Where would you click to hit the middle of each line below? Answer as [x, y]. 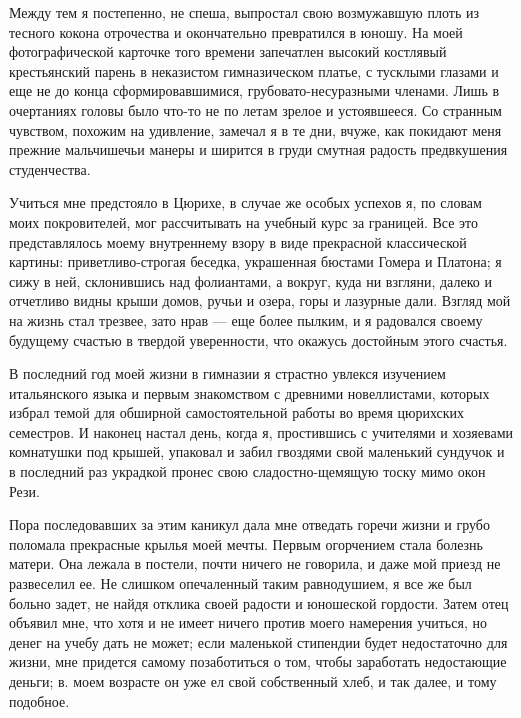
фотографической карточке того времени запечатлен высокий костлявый [228, 51]
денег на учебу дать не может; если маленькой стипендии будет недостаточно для [258, 641]
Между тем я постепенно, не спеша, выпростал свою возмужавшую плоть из [244, 12]
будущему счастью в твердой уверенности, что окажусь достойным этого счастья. [258, 339]
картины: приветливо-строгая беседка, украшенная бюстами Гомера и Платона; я [255, 261]
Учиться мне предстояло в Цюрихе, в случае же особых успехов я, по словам [245, 202]
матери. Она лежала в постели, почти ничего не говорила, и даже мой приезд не [255, 563]
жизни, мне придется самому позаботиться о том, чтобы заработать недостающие [258, 661]
